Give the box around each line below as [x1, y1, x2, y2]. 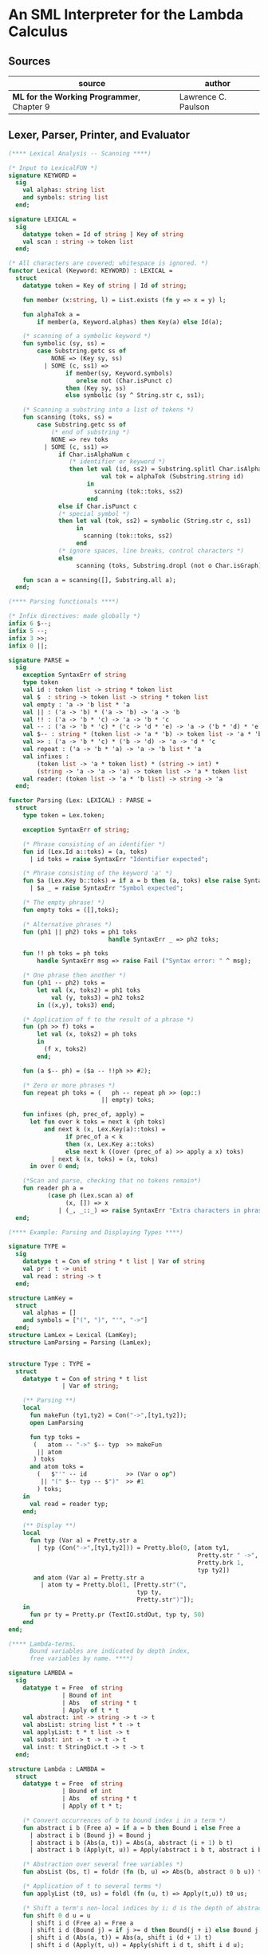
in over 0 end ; [29, 1162, 81, 1170]
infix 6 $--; [8, 620, 52, 627]
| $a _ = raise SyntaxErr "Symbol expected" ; [29, 884, 183, 892]
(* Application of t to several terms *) [22, 1882, 162, 1890]
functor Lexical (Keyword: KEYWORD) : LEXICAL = [8, 267, 173, 275]
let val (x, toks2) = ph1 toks [37, 986, 141, 994]
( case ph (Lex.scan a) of [47, 1192, 134, 1200]
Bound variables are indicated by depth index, [29, 1647, 191, 1655]
